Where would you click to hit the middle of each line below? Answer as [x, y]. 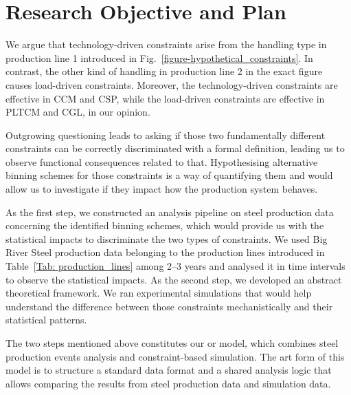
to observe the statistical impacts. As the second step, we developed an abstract [174, 279]
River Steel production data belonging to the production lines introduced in [165, 252]
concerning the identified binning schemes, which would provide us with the [165, 225]
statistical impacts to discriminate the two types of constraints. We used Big [167, 238]
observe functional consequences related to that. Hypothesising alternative [162, 161]
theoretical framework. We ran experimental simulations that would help [159, 293]
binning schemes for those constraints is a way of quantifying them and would [169, 175]
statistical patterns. [46, 320]
